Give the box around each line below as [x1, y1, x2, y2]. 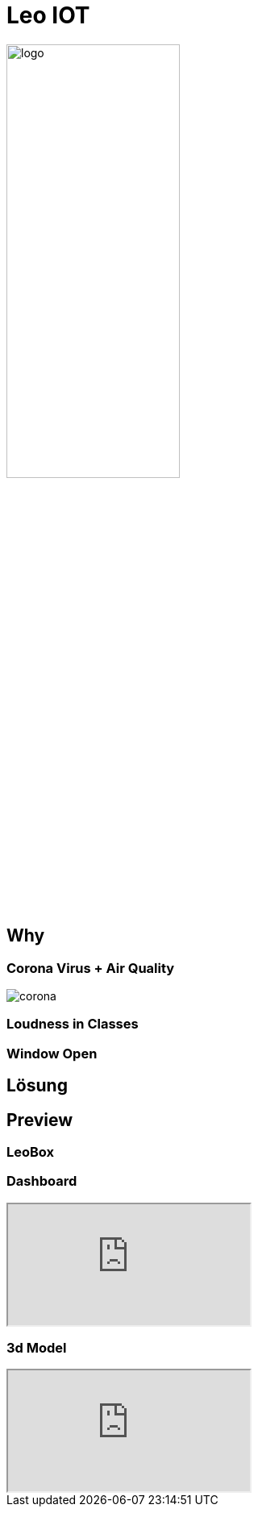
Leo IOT [6, 2, 90, 29]
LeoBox [6, 1143, 55, 1160]
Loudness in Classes [6, 1016, 139, 1033]
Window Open [6, 1045, 98, 1062]
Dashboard [6, 1173, 77, 1190]
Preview [6, 1109, 73, 1130]
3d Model [6, 1340, 67, 1357]
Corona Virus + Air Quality [6, 959, 175, 976]
